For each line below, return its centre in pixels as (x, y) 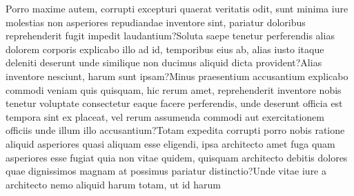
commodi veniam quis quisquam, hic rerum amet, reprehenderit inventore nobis (174, 89)
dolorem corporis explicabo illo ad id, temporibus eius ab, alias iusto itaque (165, 49)
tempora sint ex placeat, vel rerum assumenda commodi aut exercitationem (165, 116)
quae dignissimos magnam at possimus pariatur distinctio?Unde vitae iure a (166, 171)
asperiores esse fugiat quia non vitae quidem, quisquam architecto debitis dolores (177, 157)
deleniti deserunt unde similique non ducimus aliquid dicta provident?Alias (164, 62)
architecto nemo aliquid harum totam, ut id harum (114, 184)
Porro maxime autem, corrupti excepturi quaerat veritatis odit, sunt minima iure (177, 8)
